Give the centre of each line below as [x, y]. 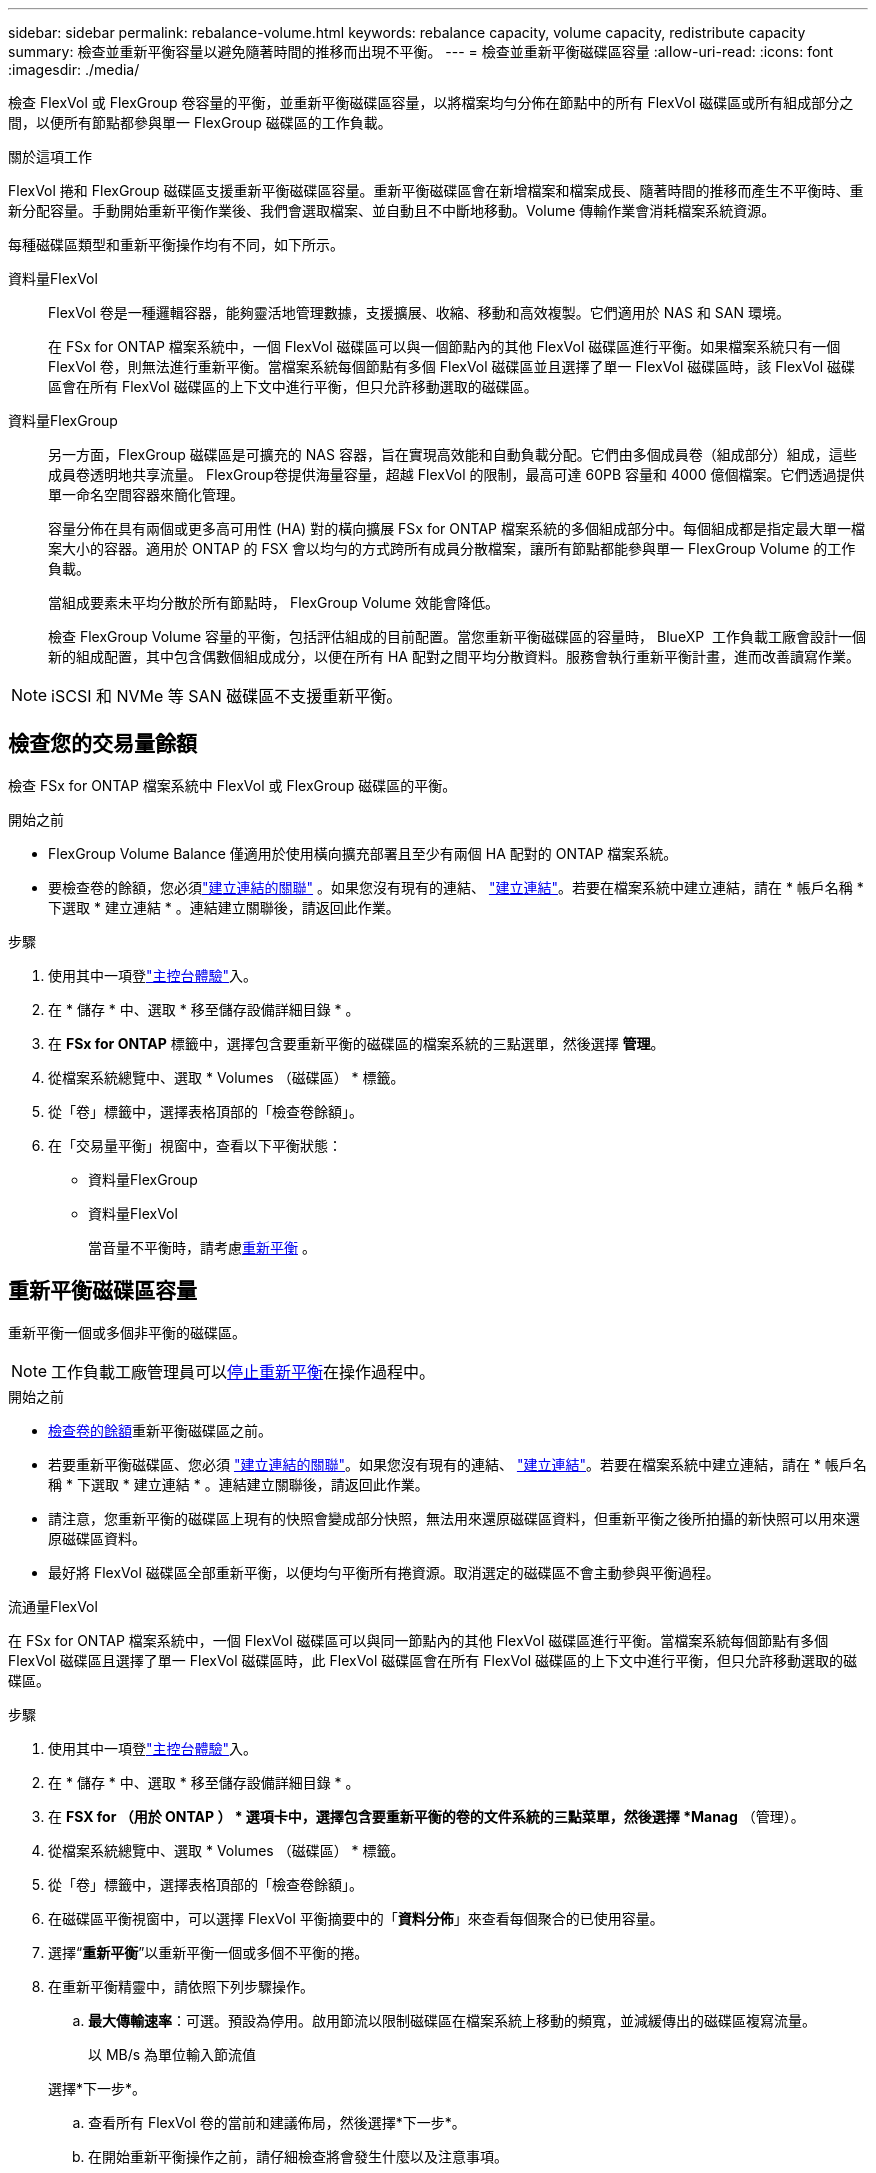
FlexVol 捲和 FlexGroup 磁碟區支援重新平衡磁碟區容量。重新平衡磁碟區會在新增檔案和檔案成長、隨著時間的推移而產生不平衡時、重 [436, 190]
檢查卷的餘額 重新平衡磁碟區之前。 [160, 1430]
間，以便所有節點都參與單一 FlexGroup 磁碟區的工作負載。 [200, 122]
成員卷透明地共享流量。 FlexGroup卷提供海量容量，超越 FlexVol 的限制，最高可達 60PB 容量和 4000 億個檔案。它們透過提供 [456, 474]
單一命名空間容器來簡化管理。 [146, 494]
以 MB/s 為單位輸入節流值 [172, 2054]
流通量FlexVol [53, 1606]
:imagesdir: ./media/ [74, 69]
